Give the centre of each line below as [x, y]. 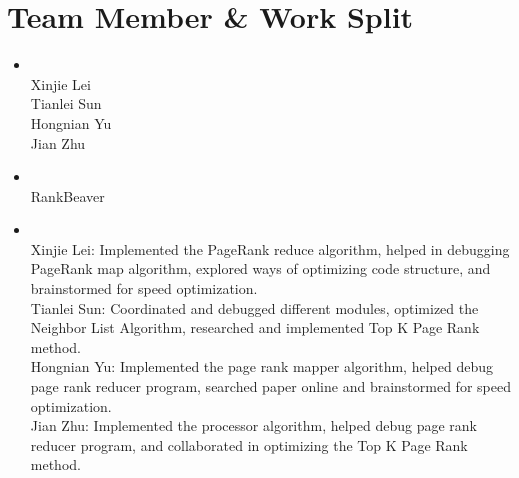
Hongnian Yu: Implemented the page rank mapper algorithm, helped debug [261, 366]
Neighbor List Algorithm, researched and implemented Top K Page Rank [255, 327]
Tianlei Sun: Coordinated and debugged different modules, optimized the [254, 307]
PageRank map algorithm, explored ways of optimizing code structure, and [260, 268]
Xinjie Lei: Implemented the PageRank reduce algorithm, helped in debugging [270, 248]
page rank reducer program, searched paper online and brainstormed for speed [270, 386]
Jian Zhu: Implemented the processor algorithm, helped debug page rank [253, 425]
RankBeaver [67, 195]
